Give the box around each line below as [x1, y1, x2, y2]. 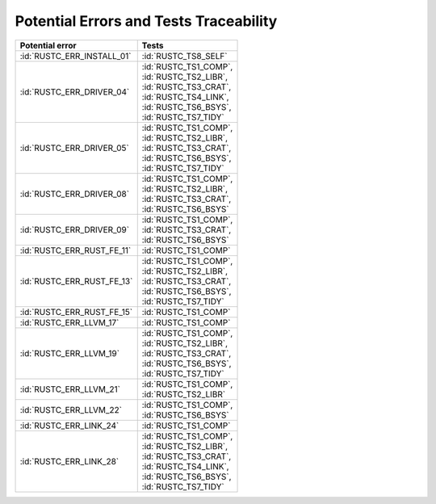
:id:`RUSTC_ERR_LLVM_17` [19, 317, 119, 328]
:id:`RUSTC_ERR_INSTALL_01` [19, 50, 132, 61]
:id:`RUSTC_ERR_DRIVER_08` [19, 188, 129, 199]
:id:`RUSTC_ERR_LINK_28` [19, 456, 119, 467]
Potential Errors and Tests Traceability [15, 12, 278, 30]
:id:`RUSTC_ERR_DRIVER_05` [19, 142, 129, 153]
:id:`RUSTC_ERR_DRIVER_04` [19, 86, 130, 97]
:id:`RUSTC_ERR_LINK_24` [19, 420, 119, 431]
